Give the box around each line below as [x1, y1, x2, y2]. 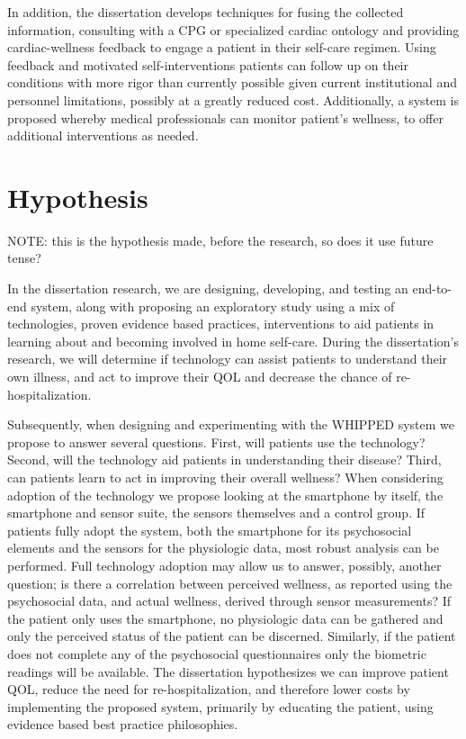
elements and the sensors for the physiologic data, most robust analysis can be [7, 538, 439, 557]
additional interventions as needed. [7, 126, 199, 145]
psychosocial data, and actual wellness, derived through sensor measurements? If [7, 591, 452, 610]
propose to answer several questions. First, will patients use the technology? [7, 432, 426, 451]
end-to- [412, 279, 453, 298]
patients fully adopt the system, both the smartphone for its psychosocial [7, 520, 412, 539]
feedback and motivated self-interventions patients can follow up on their [7, 55, 408, 74]
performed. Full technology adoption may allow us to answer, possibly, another [7, 555, 442, 574]
